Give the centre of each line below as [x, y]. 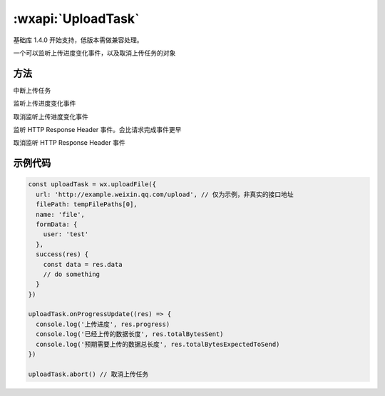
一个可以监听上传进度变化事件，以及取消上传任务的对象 [94, 53]
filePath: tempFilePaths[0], [87, 204]
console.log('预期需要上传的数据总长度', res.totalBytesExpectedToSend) [158, 344]
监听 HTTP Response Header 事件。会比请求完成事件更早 [97, 130]
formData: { [57, 224]
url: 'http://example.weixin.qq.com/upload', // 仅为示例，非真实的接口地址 [165, 194]
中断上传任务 [32, 90]
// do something [71, 274]
